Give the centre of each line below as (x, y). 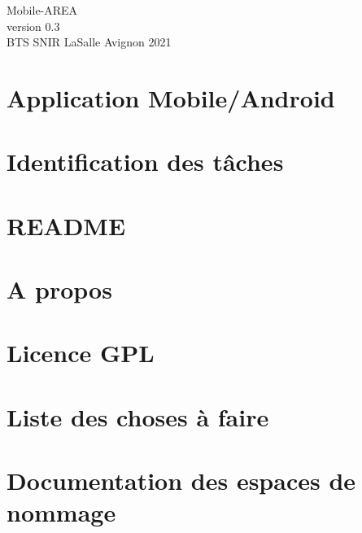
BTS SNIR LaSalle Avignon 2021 (89, 42)
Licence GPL (81, 353)
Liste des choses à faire (138, 416)
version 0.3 (33, 26)
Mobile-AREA (42, 10)
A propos (59, 289)
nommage (61, 512)
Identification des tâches (145, 162)
